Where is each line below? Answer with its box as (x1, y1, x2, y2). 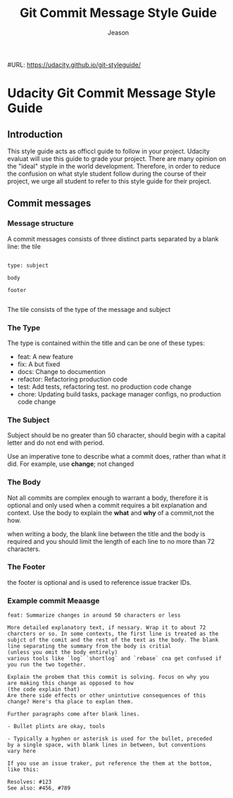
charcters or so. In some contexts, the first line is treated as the (7, 630, 219, 638)
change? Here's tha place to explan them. (7, 699, 134, 706)
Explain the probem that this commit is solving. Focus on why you (7, 674, 210, 681)
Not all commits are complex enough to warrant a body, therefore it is (7, 493, 209, 502)
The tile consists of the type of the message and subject (7, 305, 171, 313)
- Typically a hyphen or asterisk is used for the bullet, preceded (7, 735, 213, 742)
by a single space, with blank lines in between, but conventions (7, 742, 206, 749)
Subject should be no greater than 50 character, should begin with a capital (7, 431, 226, 440)
